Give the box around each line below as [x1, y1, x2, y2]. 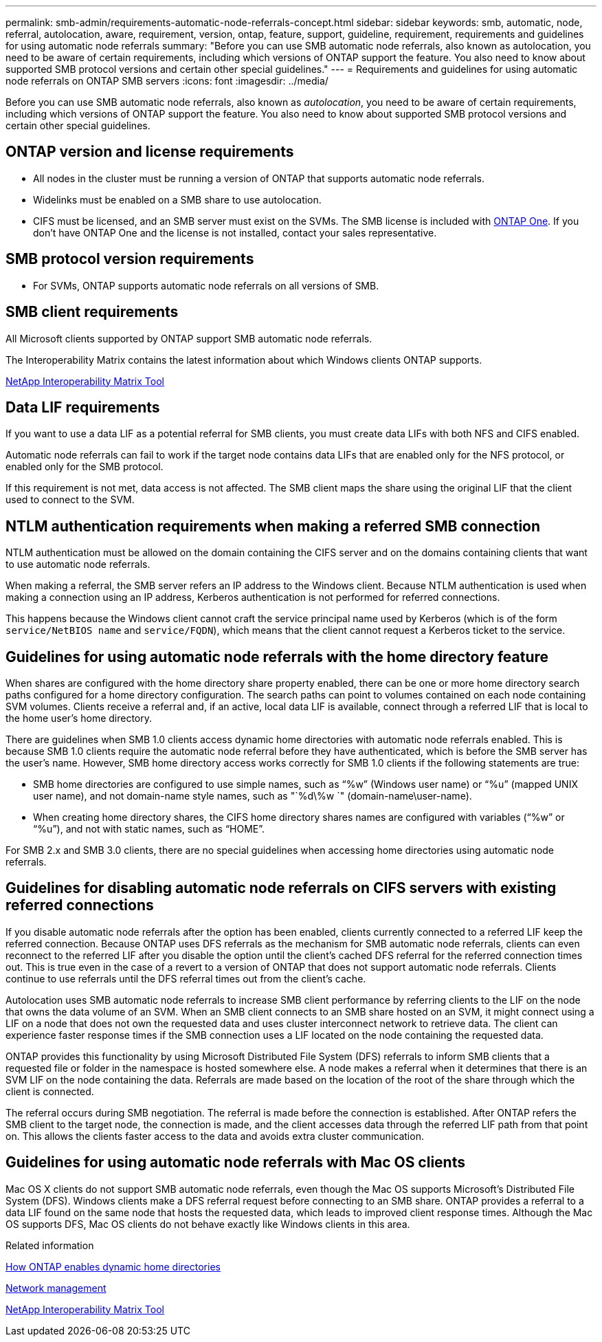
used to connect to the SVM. [5, 494, 135, 506]
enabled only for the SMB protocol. [5, 461, 164, 473]
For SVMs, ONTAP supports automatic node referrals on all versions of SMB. [33, 279, 379, 291]
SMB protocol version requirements [5, 250, 254, 268]
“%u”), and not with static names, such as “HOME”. [33, 823, 265, 835]
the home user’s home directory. [5, 712, 153, 725]
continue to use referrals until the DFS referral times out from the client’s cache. [5, 972, 366, 984]
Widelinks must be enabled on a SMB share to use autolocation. [33, 193, 322, 206]
